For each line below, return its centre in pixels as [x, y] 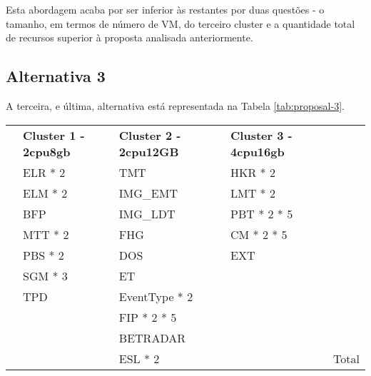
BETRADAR [152, 337]
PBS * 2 [44, 255]
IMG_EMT [148, 193]
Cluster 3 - [261, 135]
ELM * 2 [45, 193]
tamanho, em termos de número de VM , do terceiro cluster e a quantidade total [181, 23]
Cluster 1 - [54, 135]
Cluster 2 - [150, 135]
